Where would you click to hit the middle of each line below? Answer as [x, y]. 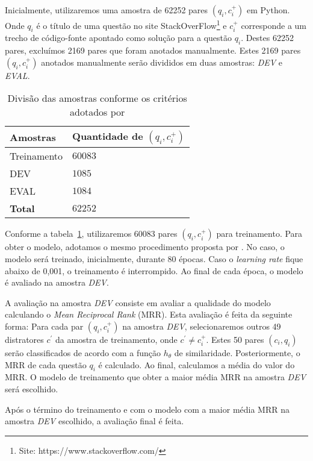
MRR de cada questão [46, 364]
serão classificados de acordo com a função [83, 353]
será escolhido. [32, 388]
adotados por [98, 112]
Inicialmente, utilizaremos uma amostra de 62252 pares [107, 10]
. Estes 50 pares [235, 339]
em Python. [268, 10]
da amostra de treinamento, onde [116, 339]
